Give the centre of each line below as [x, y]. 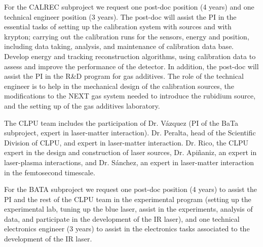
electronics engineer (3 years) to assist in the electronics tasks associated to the [127, 229]
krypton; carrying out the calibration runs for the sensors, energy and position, [127, 36]
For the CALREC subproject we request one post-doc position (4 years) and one [129, 7]
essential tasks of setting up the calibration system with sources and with [118, 27]
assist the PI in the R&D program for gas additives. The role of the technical [124, 76]
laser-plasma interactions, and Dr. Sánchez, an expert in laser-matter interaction [129, 162]
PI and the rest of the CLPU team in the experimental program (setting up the [128, 199]
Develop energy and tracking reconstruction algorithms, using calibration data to [130, 56]
